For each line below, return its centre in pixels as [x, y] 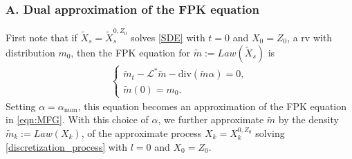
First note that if [41, 37]
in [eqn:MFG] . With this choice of [77, 119]
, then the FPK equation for [131, 52]
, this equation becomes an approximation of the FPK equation [212, 106]
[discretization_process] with [67, 146]
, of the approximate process [141, 133]
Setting [21, 106]
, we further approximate [211, 119]
